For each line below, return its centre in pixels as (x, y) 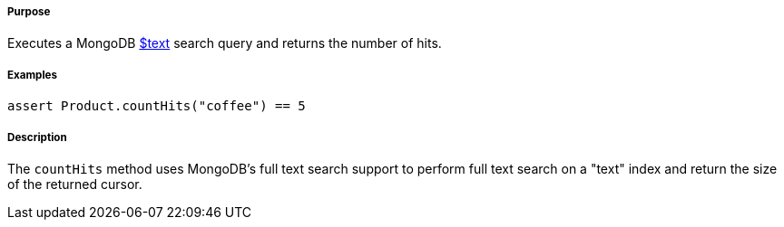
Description (37, 137)
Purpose (29, 12)
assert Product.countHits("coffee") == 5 (157, 106)
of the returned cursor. (75, 184)
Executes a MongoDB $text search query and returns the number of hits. (225, 43)
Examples (32, 75)
